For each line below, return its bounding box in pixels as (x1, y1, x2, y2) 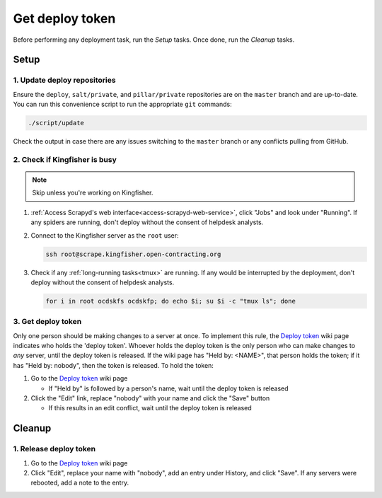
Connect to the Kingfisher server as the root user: (30, 231, 180, 240)
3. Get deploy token (13, 317, 82, 327)
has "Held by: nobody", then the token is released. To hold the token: (13, 361, 214, 369)
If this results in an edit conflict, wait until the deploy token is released (48, 404, 253, 412)
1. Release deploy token (13, 444, 95, 454)
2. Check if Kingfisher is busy (13, 154, 117, 164)
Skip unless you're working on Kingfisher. (32, 188, 154, 197)
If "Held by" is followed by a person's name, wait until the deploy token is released (48, 384, 289, 393)
